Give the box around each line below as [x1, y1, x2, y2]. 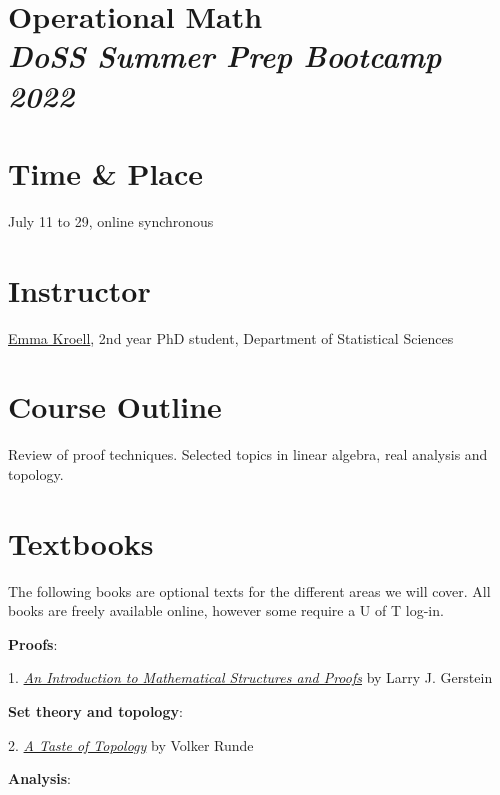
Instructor [8, 269, 151, 310]
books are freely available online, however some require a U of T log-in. [8, 600, 444, 621]
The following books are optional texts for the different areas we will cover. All [8, 580, 491, 601]
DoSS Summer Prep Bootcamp [8, 35, 442, 77]
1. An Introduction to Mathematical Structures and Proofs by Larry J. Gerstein [8, 667, 493, 688]
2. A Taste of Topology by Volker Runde [8, 734, 254, 755]
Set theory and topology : [8, 701, 183, 721]
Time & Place [8, 152, 204, 193]
